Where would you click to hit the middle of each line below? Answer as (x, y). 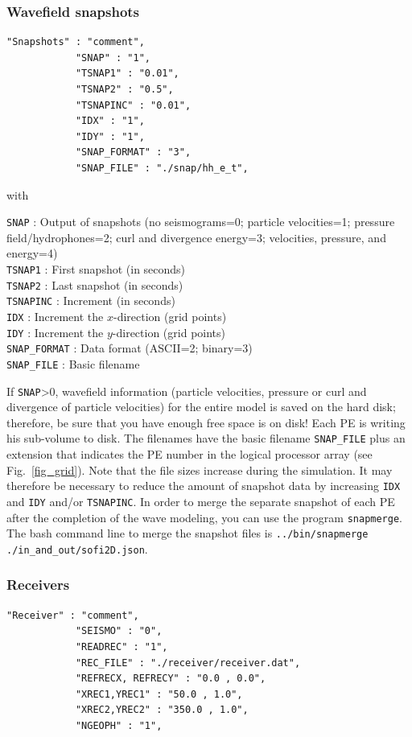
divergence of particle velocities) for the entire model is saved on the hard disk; (201, 407)
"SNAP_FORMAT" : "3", (133, 152)
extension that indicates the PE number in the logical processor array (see (190, 454)
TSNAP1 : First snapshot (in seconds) (96, 269)
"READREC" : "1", (122, 646)
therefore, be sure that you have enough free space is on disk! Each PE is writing (206, 422)
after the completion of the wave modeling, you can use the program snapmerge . (205, 517)
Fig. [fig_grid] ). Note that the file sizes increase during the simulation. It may (200, 469)
